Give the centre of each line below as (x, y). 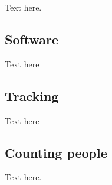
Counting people (56, 152)
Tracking (32, 95)
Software (32, 39)
